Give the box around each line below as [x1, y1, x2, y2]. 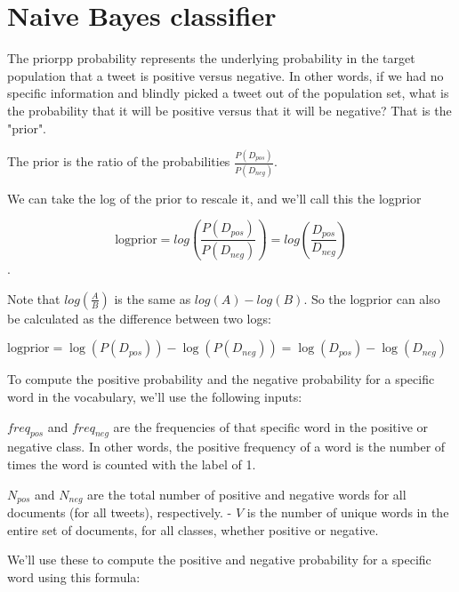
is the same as [114, 289, 191, 308]
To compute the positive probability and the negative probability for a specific [7, 370, 435, 388]
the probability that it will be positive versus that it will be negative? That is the [7, 100, 452, 119]
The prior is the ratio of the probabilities [7, 152, 230, 171]
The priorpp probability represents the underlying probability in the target [7, 49, 415, 68]
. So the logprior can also [303, 289, 440, 308]
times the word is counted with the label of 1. [7, 455, 256, 474]
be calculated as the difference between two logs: [7, 308, 271, 327]
